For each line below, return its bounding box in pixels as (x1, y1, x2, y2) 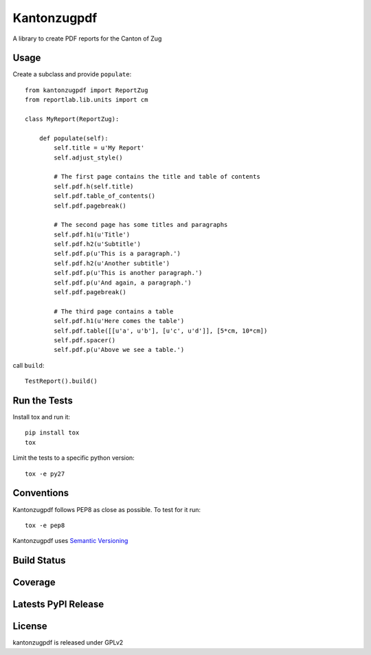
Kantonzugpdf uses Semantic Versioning (12, 537, 128, 545)
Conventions (12, 487, 69, 499)
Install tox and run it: (12, 413, 71, 421)
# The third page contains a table (54, 307, 174, 315)
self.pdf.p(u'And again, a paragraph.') (54, 278, 192, 287)
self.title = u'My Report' (54, 144, 145, 152)
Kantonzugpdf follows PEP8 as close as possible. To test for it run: (12, 505, 201, 513)
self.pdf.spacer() (54, 337, 116, 344)
